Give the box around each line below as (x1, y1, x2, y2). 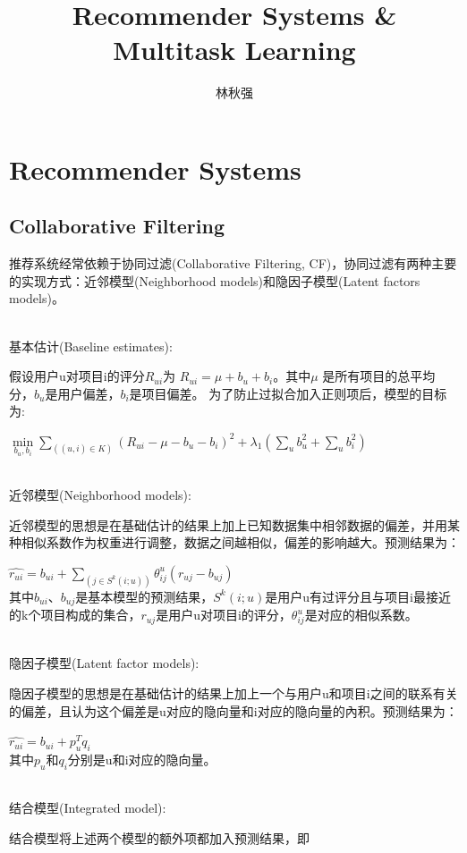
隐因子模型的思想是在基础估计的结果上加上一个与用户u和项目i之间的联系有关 (9, 684, 458, 703)
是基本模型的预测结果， (75, 587, 214, 605)
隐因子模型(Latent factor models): (9, 654, 200, 672)
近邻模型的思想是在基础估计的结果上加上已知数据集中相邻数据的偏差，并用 (9, 515, 447, 534)
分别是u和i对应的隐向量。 (67, 750, 217, 768)
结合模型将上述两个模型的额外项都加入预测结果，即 (9, 828, 310, 847)
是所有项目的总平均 (322, 367, 436, 385)
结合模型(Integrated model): (9, 798, 166, 817)
